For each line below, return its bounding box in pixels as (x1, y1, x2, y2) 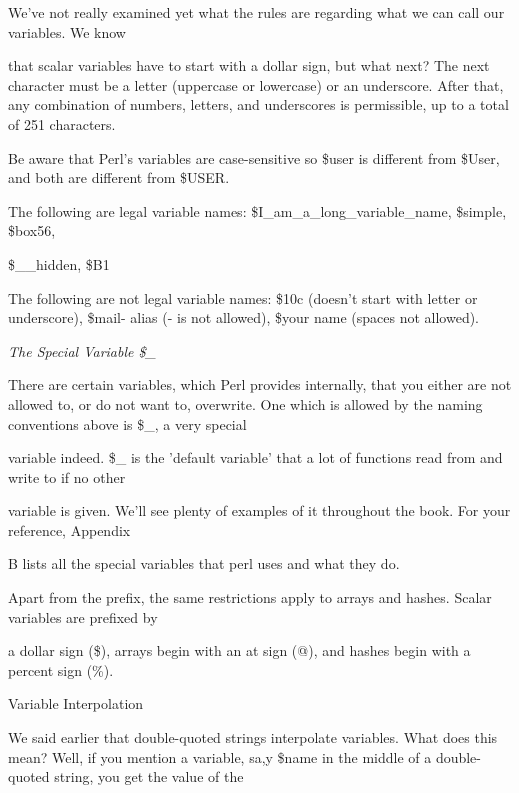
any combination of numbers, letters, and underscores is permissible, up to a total (8, 94, 509, 115)
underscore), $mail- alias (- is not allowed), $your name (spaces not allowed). (8, 307, 480, 328)
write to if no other (8, 466, 126, 487)
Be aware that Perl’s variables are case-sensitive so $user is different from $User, (8, 147, 500, 168)
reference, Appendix (8, 519, 131, 540)
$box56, (8, 220, 56, 241)
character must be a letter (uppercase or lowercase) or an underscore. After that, (8, 74, 504, 95)
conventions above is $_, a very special (8, 413, 247, 434)
